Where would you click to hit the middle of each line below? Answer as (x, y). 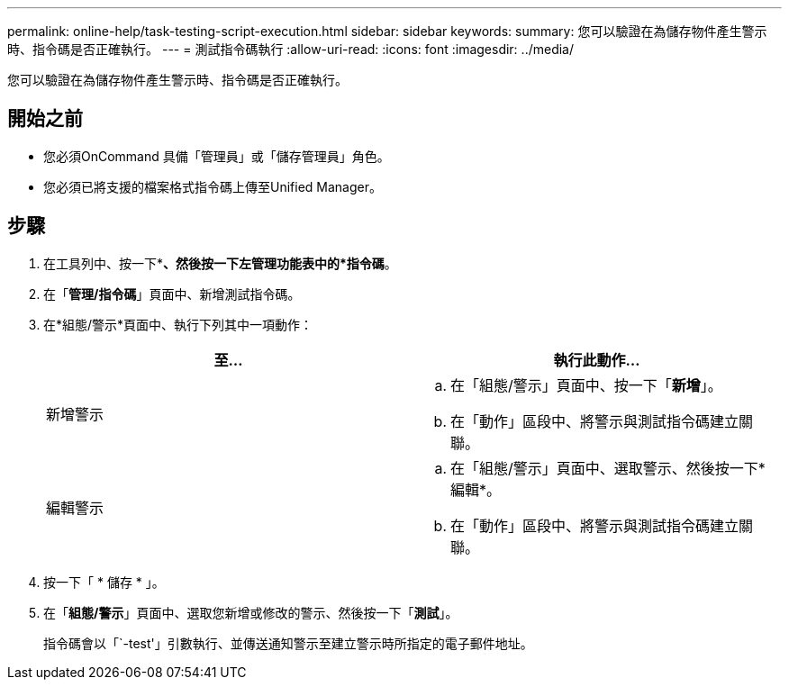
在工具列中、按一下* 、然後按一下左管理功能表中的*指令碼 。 (220, 263)
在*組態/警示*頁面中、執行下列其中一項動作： (178, 324)
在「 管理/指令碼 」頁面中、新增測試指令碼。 (172, 294)
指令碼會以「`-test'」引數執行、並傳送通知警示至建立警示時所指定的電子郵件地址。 (288, 643)
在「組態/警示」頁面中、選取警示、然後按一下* (608, 468)
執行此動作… (597, 360)
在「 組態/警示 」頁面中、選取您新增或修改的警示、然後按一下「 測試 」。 (251, 612)
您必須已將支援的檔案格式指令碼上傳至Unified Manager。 (213, 186)
